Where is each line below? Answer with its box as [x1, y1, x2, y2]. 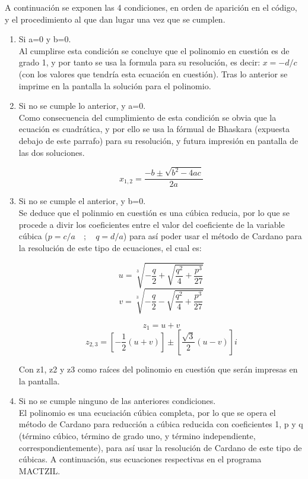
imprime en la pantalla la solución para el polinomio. [18, 79, 211, 92]
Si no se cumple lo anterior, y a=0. [18, 99, 146, 112]
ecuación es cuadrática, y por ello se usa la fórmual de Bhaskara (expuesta [18, 123, 290, 135]
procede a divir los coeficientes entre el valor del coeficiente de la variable [18, 218, 285, 230]
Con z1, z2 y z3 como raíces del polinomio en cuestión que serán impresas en [18, 362, 298, 375]
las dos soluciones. [18, 146, 85, 158]
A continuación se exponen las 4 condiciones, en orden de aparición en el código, [5, 1, 297, 13]
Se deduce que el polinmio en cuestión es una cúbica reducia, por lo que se [18, 206, 290, 219]
